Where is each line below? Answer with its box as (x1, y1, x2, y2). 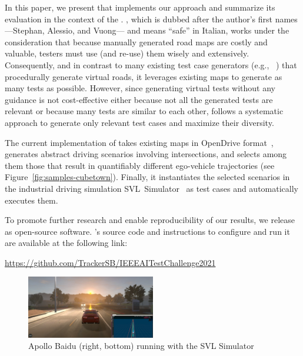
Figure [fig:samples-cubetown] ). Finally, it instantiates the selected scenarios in (5, 171, 290, 183)
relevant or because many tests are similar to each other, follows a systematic (5, 105, 284, 117)
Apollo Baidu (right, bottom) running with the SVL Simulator (28, 340, 254, 352)
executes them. (5, 194, 58, 206)
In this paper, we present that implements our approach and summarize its (5, 1, 275, 13)
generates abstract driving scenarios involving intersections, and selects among (5, 148, 287, 160)
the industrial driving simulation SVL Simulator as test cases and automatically (5, 182, 298, 194)
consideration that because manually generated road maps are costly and (5, 35, 268, 48)
